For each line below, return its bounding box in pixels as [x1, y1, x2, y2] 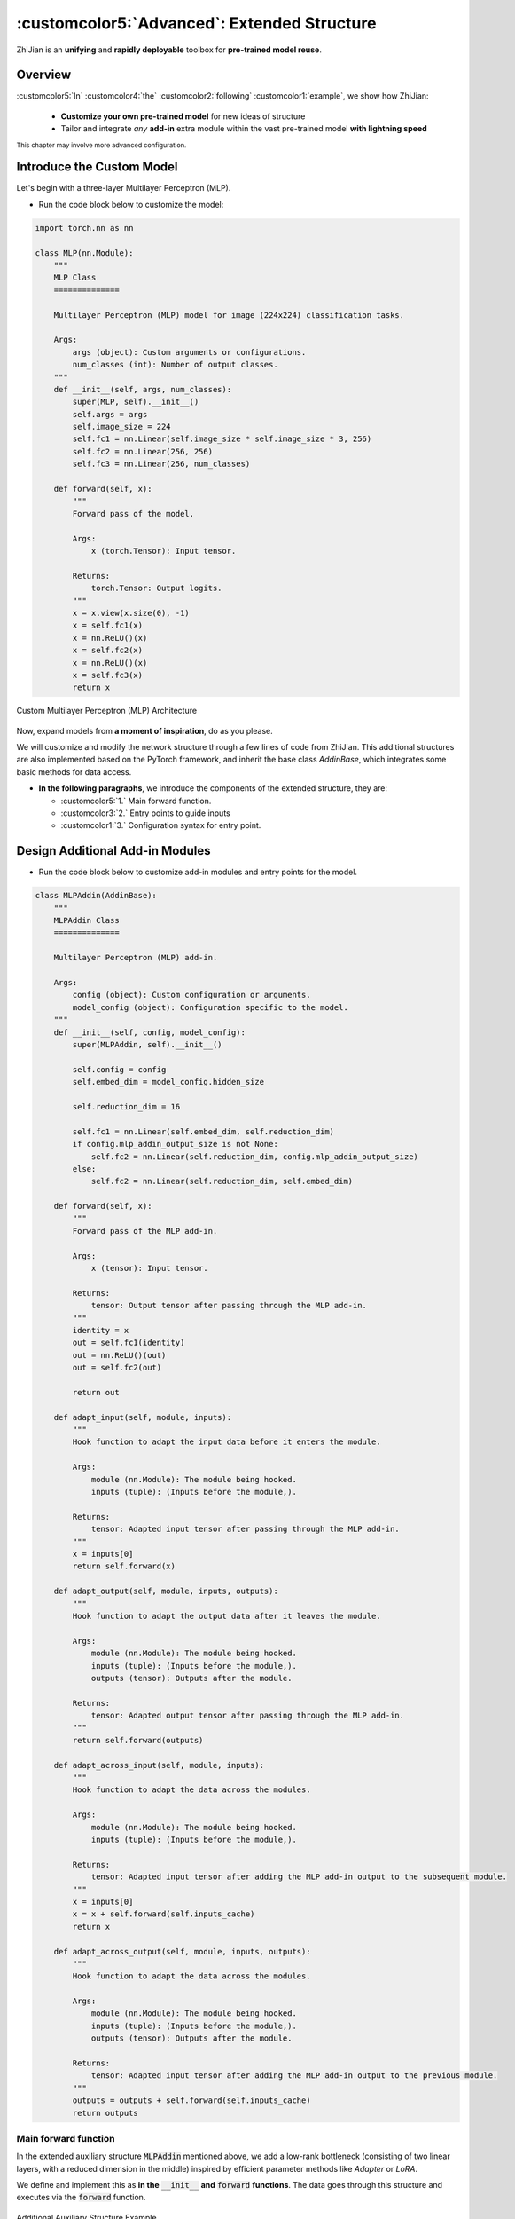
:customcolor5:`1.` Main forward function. [60, 795, 212, 806]
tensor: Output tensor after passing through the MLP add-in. [90, 1300, 368, 1311]
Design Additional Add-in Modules [16, 843, 211, 858]
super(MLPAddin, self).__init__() [72, 1039, 222, 1049]
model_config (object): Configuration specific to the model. [72, 1002, 349, 1012]
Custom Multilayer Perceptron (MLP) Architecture [16, 706, 198, 716]
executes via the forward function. [16, 2192, 146, 2203]
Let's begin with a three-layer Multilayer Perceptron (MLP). [16, 183, 231, 193]
